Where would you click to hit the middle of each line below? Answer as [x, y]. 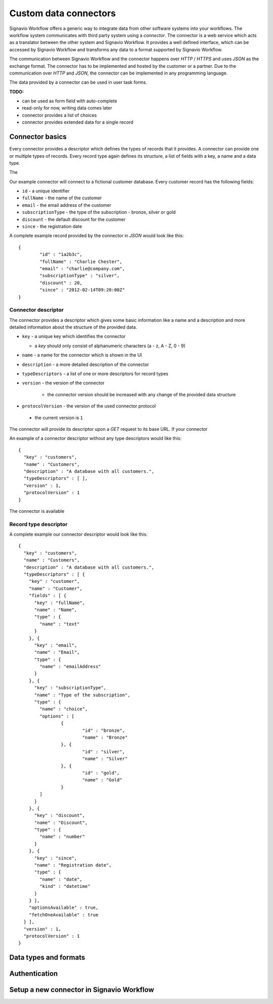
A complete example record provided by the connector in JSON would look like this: [97, 236]
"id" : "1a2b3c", [61, 254]
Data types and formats [47, 958]
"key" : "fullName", [60, 603]
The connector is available [37, 511]
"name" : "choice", [64, 709]
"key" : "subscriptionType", [70, 688]
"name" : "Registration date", [73, 865]
